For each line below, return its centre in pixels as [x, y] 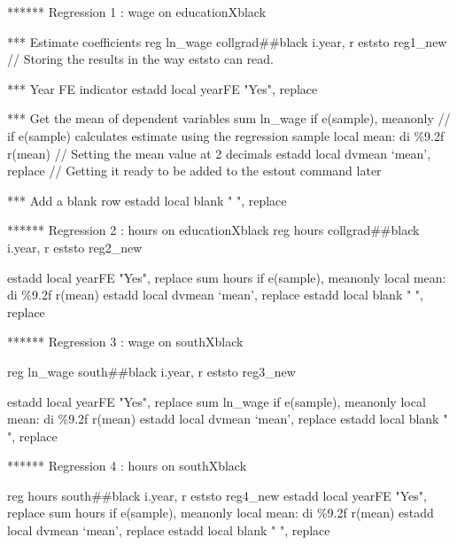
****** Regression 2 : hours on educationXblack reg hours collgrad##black [213, 230]
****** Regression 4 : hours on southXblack [127, 466]
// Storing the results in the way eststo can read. [141, 59]
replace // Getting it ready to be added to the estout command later [194, 171]
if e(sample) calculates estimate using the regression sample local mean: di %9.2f [226, 135]
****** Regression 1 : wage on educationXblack [137, 12]
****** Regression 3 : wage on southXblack [125, 342]
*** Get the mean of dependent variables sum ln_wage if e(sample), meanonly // [229, 118]
